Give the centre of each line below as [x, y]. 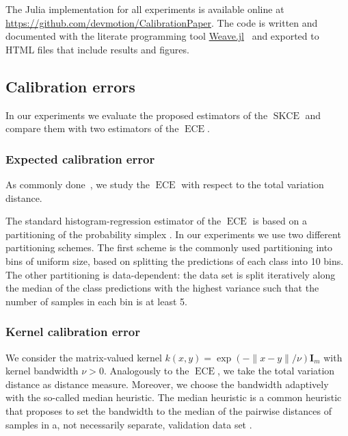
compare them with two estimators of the [92, 128]
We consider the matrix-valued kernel [84, 357]
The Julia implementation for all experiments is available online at [145, 9]
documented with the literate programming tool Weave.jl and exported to [162, 36]
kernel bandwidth [42, 371]
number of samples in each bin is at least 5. [96, 301]
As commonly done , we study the [78, 184]
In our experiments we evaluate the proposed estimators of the [137, 115]
